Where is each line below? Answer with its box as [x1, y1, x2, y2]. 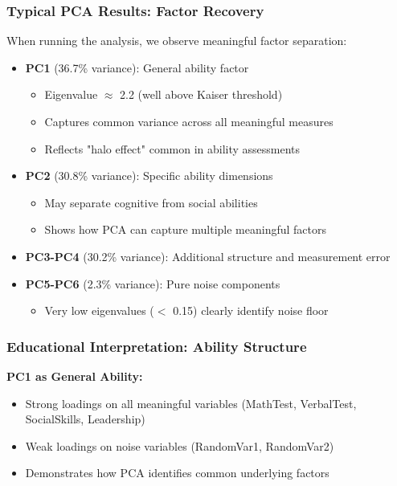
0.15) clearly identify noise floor [173, 302, 329, 319]
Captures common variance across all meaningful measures [44, 113, 334, 129]
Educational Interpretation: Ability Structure [6, 336, 307, 356]
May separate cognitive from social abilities [44, 194, 258, 210]
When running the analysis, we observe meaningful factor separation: [6, 32, 347, 49]
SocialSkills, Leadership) [25, 410, 145, 427]
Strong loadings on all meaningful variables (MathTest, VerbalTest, [25, 394, 357, 411]
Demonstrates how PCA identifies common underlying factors [25, 464, 329, 481]
